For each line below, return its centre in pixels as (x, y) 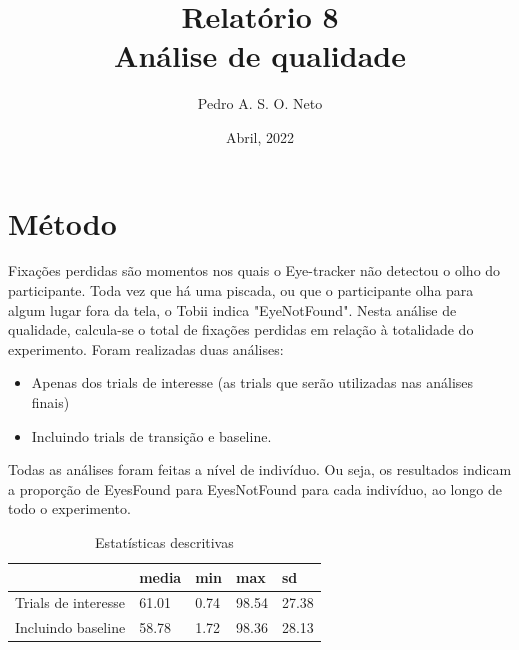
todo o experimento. (69, 508)
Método (62, 222)
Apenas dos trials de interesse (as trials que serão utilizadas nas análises (252, 382)
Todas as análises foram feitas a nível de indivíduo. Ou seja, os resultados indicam (260, 469)
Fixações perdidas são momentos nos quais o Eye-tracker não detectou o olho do (254, 270)
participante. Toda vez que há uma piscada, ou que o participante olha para (241, 290)
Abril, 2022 (260, 136)
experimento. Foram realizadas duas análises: (146, 348)
